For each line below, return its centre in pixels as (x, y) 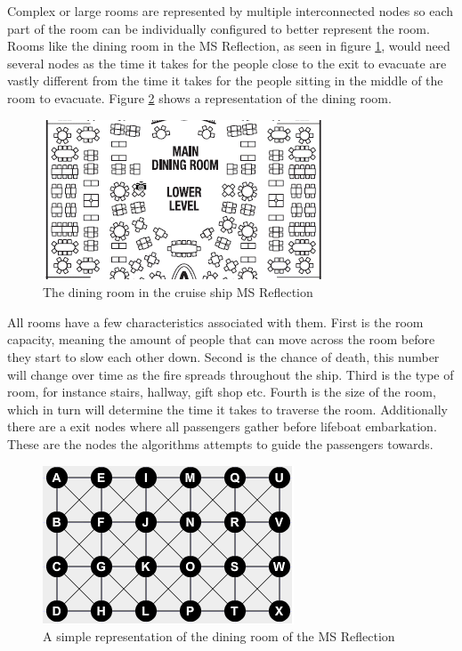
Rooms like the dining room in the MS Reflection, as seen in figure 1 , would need (229, 46)
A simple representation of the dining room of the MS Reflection (219, 636)
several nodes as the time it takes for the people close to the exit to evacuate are (227, 63)
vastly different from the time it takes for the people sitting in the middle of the (225, 80)
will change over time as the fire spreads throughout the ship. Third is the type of (231, 374)
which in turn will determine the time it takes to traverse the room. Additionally (228, 409)
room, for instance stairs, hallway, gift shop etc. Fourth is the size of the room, (222, 392)
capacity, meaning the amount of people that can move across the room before (221, 339)
